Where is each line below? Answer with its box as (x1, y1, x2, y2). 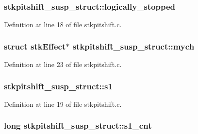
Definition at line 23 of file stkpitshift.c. (4, 59, 122, 69)
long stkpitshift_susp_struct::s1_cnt (4, 119, 152, 132)
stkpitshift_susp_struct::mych (72, 40, 195, 52)
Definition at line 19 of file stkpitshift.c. (4, 99, 122, 109)
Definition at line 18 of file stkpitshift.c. (4, 19, 122, 30)
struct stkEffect (4, 40, 66, 52)
